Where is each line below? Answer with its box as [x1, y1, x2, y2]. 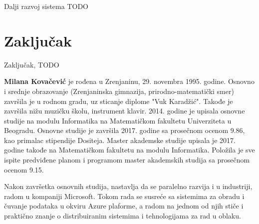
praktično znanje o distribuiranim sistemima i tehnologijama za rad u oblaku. [4, 210, 241, 221]
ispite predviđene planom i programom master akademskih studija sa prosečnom [4, 154, 250, 165]
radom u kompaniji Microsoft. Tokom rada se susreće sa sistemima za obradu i [4, 190, 245, 201]
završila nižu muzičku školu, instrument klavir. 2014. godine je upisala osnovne [4, 105, 245, 116]
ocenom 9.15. [4, 164, 44, 174]
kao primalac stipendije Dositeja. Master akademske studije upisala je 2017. [4, 134, 236, 145]
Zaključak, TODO [4, 59, 59, 69]
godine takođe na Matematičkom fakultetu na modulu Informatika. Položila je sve [4, 144, 255, 155]
